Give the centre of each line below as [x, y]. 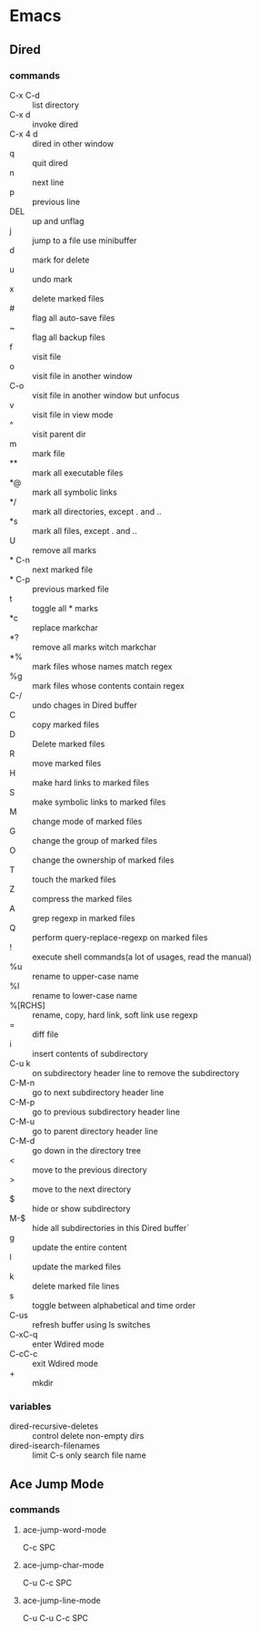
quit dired [50, 163]
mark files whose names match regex [102, 666]
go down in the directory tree [87, 1150]
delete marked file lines [76, 1286]
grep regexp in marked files [84, 918]
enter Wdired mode [68, 1344]
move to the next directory [82, 1189]
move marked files [67, 763]
